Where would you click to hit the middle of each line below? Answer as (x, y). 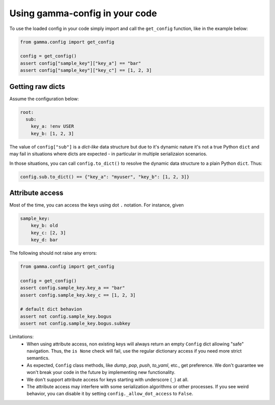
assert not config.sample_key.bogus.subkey (75, 324)
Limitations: (22, 337)
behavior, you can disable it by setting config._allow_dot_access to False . (110, 394)
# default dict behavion (51, 309)
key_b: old (44, 226)
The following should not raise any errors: (53, 253)
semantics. (38, 358)
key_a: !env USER (52, 126)
